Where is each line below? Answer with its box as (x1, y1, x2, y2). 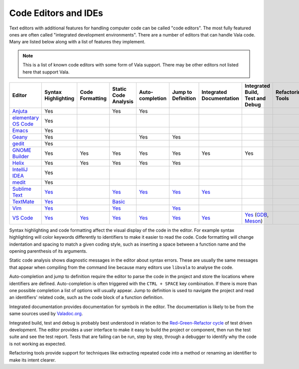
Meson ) (245, 217, 263, 224)
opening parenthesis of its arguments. (9, 248, 87, 254)
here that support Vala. (22, 69, 70, 75)
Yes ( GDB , (245, 211, 269, 218)
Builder (12, 153, 29, 160)
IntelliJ (12, 166, 28, 173)
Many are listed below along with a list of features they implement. (9, 39, 146, 45)
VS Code (12, 214, 33, 221)
